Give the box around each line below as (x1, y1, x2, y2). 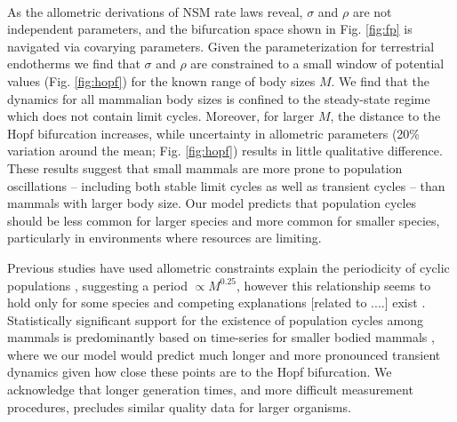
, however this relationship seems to (237, 275, 431, 294)
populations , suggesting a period (7, 275, 188, 294)
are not (352, 2, 392, 20)
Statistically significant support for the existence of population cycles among (7, 310, 423, 329)
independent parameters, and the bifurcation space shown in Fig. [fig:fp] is (7, 20, 413, 38)
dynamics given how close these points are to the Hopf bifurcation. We (7, 362, 392, 381)
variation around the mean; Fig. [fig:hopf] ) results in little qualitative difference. (7, 141, 443, 160)
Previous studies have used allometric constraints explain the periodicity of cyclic (7, 258, 450, 276)
